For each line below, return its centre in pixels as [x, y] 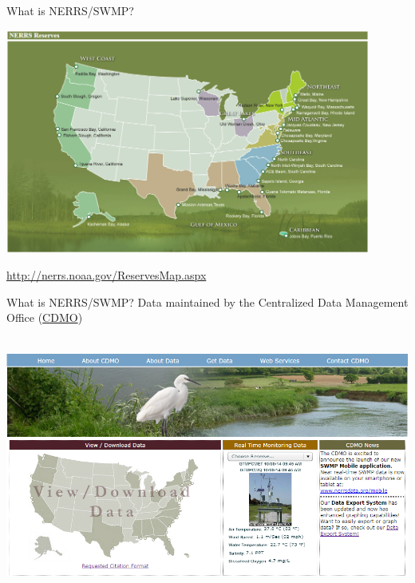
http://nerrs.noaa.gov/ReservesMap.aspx [107, 275]
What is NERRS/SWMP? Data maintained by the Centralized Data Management [207, 301]
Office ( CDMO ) [45, 317]
